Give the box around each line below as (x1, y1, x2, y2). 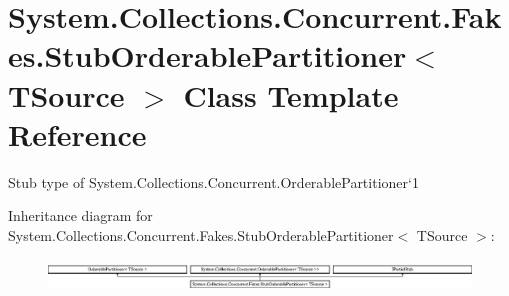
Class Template (183, 74, 399, 115)
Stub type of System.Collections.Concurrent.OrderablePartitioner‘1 (8, 171, 419, 192)
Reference (8, 113, 147, 154)
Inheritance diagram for (8, 205, 153, 226)
